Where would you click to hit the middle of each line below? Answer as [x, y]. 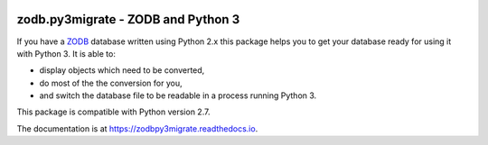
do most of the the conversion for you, [111, 83]
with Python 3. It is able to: [66, 53]
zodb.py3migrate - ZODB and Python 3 [128, 19]
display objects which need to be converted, [122, 70]
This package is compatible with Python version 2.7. [113, 112]
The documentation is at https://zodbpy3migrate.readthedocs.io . [137, 128]
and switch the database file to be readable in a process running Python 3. [178, 95]
